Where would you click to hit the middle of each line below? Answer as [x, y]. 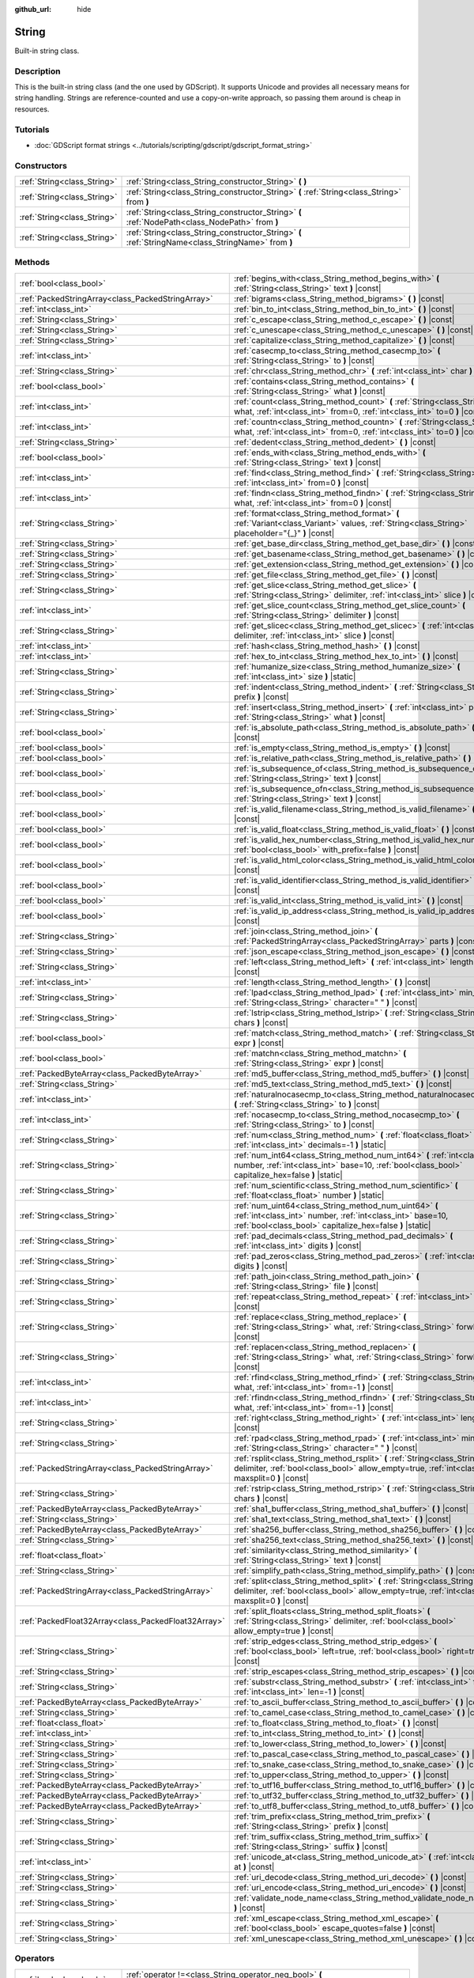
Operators [35, 1958]
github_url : [33, 9]
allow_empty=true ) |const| [284, 1631]
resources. [32, 109]
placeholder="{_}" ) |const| [284, 532]
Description [38, 71]
